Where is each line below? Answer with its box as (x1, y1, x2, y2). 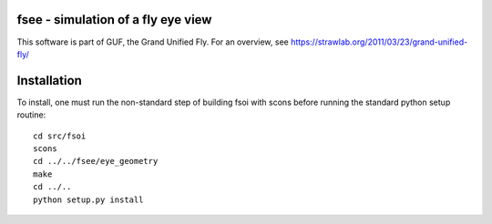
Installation (16, 73, 82, 88)
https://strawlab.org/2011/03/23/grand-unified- (290, 36, 468, 47)
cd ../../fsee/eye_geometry (33, 156, 159, 167)
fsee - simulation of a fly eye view (16, 12, 212, 27)
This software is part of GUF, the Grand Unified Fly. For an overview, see (16, 36, 289, 47)
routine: (16, 109, 46, 120)
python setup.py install (33, 194, 144, 205)
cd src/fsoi (33, 130, 87, 141)
